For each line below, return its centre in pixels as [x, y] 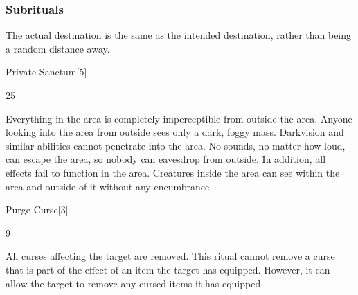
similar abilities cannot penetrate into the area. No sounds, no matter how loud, [176, 145]
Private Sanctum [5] [46, 72]
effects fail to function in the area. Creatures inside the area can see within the [173, 172]
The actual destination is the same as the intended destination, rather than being [179, 35]
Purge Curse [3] [37, 209]
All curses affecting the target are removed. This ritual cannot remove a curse [170, 256]
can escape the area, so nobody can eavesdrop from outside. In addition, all [166, 159]
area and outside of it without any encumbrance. [109, 186]
